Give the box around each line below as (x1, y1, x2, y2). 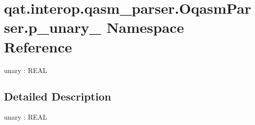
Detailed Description (4, 89, 112, 104)
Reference (4, 36, 72, 56)
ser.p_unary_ (4, 17, 101, 37)
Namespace (106, 17, 184, 37)
